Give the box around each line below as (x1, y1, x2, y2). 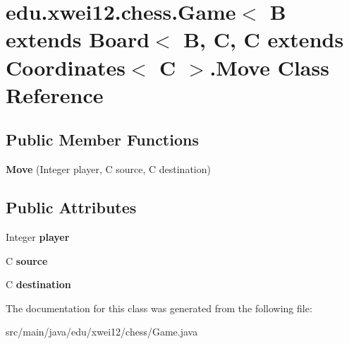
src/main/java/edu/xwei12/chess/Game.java (6, 324, 198, 339)
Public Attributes (6, 196, 137, 218)
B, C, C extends (183, 25, 344, 54)
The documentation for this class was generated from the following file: (6, 300, 312, 315)
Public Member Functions (6, 129, 199, 150)
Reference (6, 80, 104, 109)
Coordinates (6, 52, 125, 81)
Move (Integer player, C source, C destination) (6, 162, 211, 177)
